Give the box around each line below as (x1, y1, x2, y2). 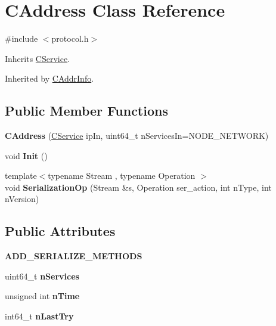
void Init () (5, 149, 48, 162)
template (5, 169, 37, 182)
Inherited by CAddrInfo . (5, 72, 94, 85)
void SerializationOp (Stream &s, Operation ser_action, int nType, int (5, 181, 272, 193)
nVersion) (5, 193, 39, 205)
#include (5, 32, 38, 45)
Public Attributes (5, 222, 116, 240)
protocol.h (51, 32, 89, 45)
